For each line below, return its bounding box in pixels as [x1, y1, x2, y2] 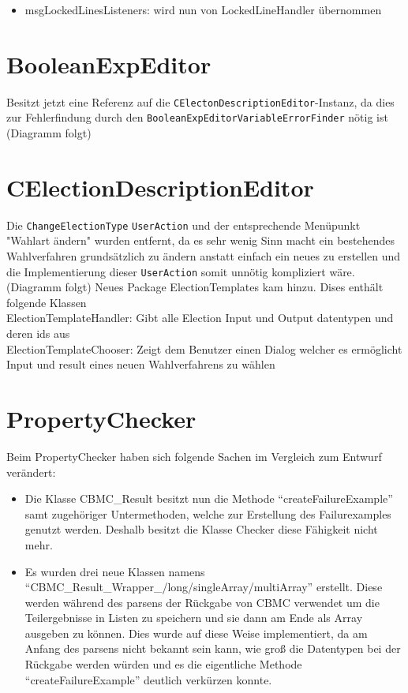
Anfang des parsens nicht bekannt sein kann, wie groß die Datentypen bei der [24, 640, 401, 657]
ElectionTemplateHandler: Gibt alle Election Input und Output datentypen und [6, 309, 394, 326]
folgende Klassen [6, 294, 87, 310]
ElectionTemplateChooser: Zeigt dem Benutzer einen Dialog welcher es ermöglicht [6, 340, 402, 357]
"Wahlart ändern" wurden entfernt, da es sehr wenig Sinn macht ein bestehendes [6, 232, 395, 249]
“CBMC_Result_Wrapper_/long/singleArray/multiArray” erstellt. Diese [24, 579, 383, 595]
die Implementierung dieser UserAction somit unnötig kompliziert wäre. [6, 263, 355, 279]
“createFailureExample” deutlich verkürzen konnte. [24, 671, 272, 687]
